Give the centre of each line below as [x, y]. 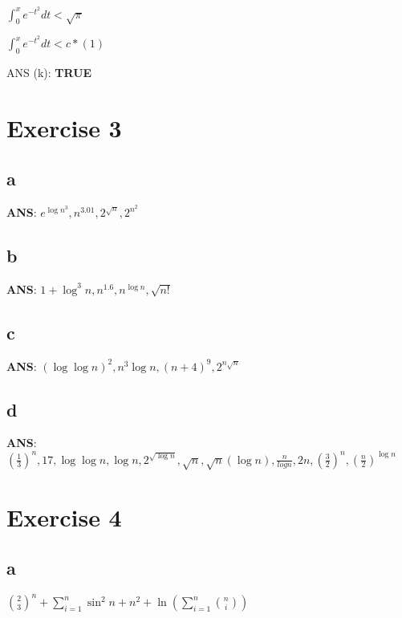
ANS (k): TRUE [49, 72]
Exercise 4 [64, 516]
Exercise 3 [64, 127]
